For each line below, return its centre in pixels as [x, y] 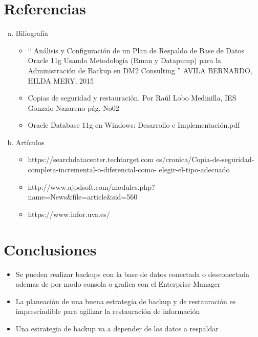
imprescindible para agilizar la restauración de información [108, 311]
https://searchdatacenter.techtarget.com [91, 159]
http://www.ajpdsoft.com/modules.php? [91, 186]
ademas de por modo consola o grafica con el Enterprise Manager [118, 284]
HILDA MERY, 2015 [61, 80]
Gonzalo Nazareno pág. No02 [73, 107]
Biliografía [32, 33]
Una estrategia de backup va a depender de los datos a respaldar [117, 328]
